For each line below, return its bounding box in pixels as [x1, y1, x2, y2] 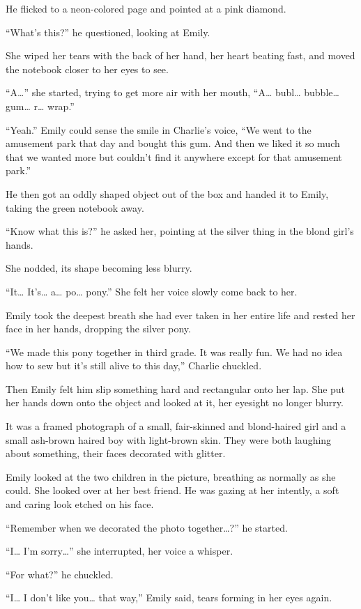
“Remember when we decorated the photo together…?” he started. [6, 520, 288, 534]
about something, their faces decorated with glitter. [6, 446, 226, 461]
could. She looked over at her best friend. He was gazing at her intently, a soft [6, 483, 339, 498]
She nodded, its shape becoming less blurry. [6, 261, 192, 275]
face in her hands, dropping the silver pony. [6, 321, 191, 336]
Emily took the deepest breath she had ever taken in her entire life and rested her [6, 307, 355, 322]
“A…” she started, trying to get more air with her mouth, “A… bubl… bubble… [6, 85, 339, 100]
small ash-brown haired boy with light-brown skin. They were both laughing [6, 432, 332, 447]
